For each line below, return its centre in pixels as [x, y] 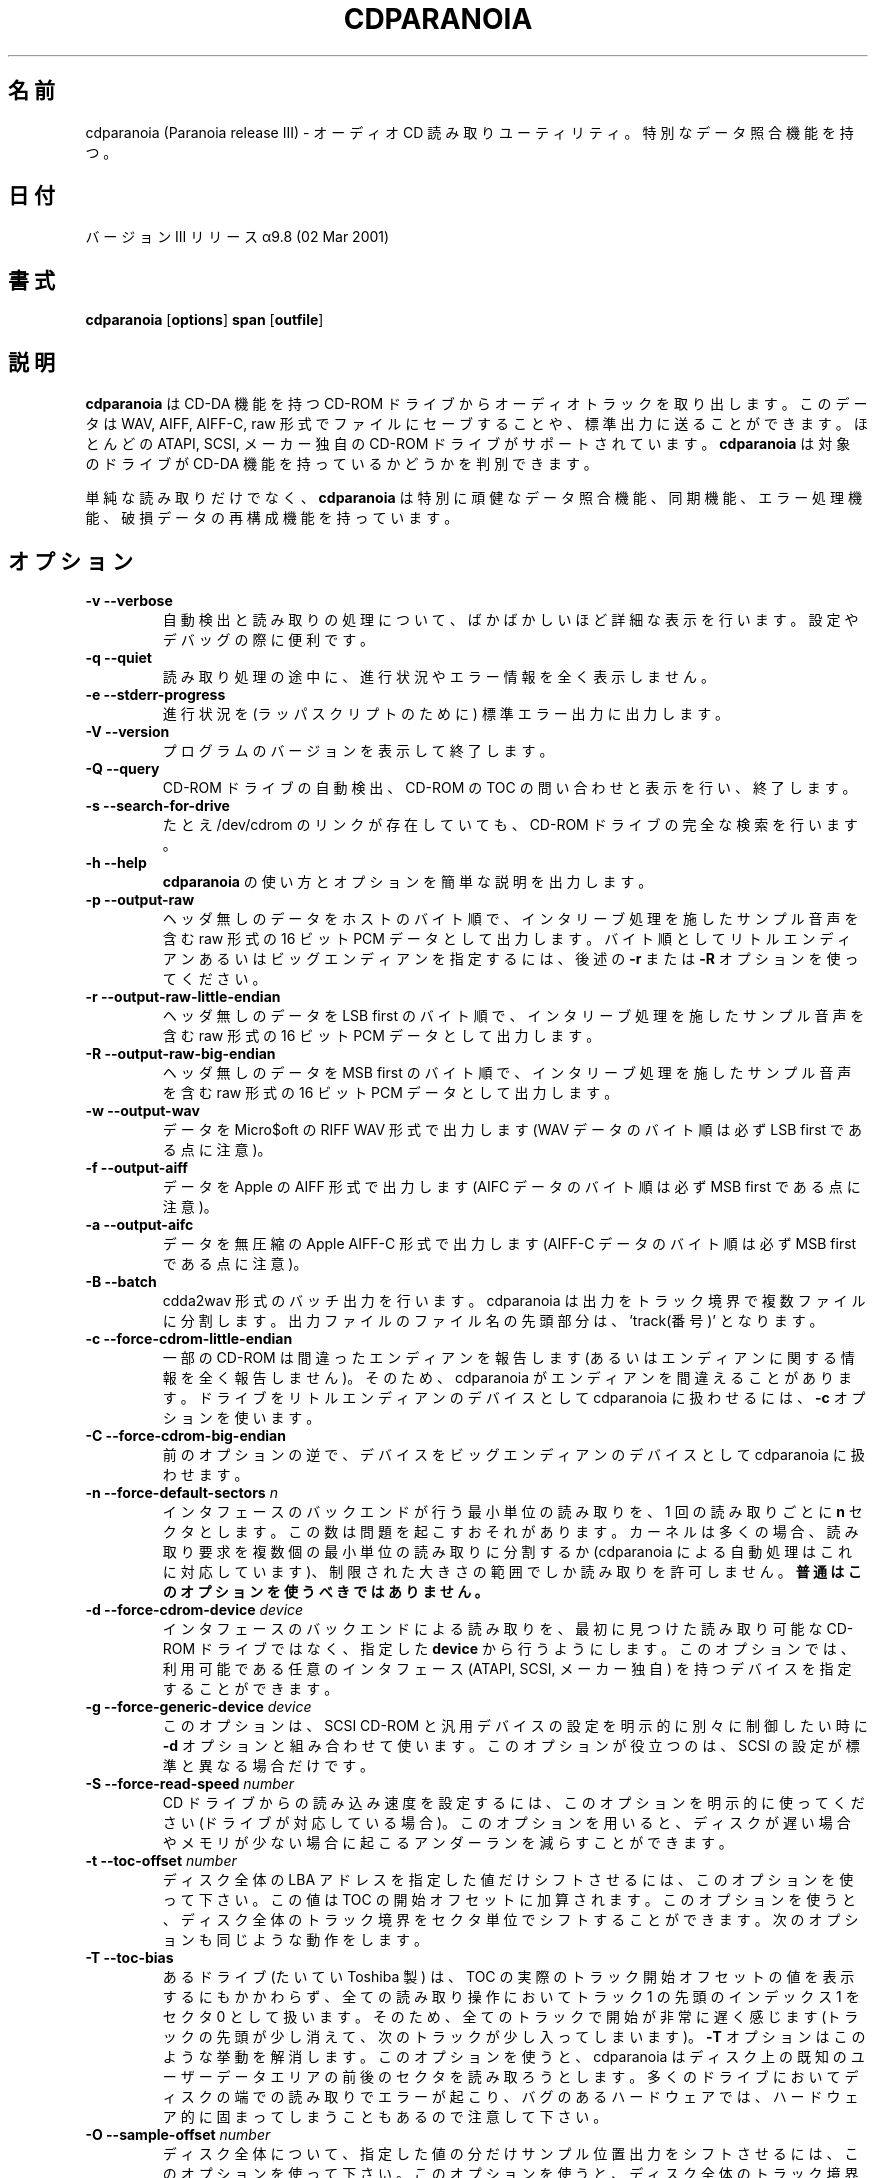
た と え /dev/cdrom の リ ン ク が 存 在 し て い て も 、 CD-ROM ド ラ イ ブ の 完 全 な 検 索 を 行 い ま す [510, 824]
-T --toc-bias [129, 1957]
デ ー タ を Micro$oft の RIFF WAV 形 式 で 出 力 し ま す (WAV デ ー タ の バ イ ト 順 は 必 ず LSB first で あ [512, 1129]
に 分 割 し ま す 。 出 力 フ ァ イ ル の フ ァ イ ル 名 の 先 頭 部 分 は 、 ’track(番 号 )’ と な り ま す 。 [493, 1320]
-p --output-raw [140, 899]
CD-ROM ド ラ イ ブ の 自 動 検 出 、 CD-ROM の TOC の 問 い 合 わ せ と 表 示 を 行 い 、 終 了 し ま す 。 [509, 787]
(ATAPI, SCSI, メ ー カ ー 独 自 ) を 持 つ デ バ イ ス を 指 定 [659, 1668]
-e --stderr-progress [155, 694]
